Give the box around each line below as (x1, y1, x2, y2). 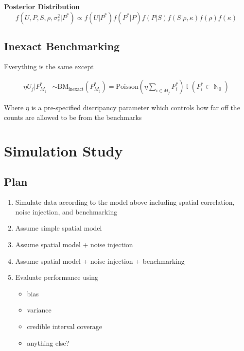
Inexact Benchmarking (4, 38, 120, 53)
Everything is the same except (4, 61, 94, 71)
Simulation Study (4, 140, 123, 160)
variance (27, 305, 52, 315)
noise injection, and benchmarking (15, 206, 118, 216)
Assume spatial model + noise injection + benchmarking (15, 255, 185, 266)
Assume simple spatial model (15, 223, 102, 233)
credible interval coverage (27, 321, 103, 331)
